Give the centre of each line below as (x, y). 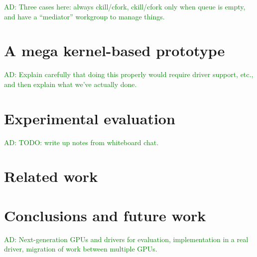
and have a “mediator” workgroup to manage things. (84, 16)
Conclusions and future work (105, 215)
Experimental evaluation (90, 118)
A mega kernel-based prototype (115, 50)
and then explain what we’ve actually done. (70, 84)
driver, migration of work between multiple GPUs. (81, 249)
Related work (51, 176)
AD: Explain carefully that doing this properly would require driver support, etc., (129, 74)
